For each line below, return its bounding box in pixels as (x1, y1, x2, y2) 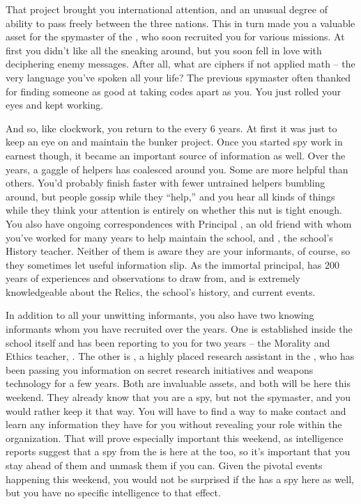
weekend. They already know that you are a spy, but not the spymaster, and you (6, 390, 351, 404)
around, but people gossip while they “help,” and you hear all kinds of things (6, 189, 335, 203)
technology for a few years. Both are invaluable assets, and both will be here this (6, 376, 351, 391)
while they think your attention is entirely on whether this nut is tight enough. (6, 203, 342, 217)
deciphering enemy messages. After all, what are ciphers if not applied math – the (6, 56, 355, 71)
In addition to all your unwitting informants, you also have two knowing (6, 308, 314, 322)
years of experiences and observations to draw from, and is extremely (6, 271, 300, 285)
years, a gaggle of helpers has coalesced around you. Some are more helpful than (6, 162, 348, 176)
